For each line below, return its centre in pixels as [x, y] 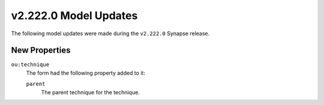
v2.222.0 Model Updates [74, 16]
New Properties [41, 50]
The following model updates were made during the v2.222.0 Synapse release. [110, 33]
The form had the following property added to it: [85, 73]
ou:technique [30, 65]
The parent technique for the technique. [91, 92]
